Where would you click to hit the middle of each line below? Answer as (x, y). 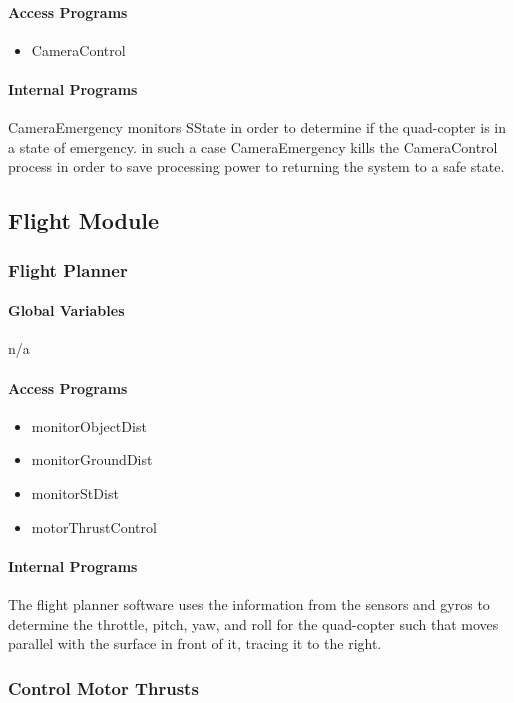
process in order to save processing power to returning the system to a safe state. (256, 166)
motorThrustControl (94, 526)
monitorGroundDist (92, 459)
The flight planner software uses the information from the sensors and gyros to (249, 603)
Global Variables (66, 310)
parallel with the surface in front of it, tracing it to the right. (195, 643)
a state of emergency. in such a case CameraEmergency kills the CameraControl (253, 146)
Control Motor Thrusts (103, 687)
